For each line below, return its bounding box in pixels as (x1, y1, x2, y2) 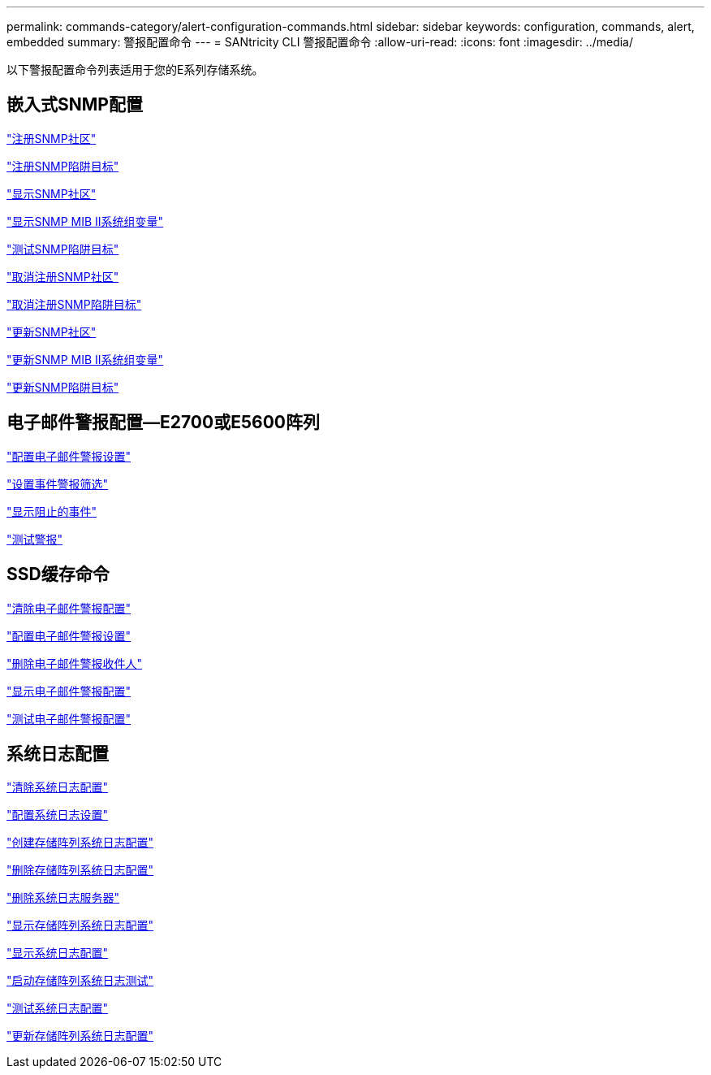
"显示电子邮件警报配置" (6, 683, 131, 698)
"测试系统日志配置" (6, 1001, 109, 1016)
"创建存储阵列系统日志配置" (6, 835, 154, 850)
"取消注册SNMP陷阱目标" (6, 297, 142, 311)
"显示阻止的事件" (6, 504, 97, 518)
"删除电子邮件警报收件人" (6, 656, 143, 670)
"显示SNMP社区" (6, 186, 97, 201)
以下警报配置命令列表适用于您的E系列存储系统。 (6, 63, 264, 76)
